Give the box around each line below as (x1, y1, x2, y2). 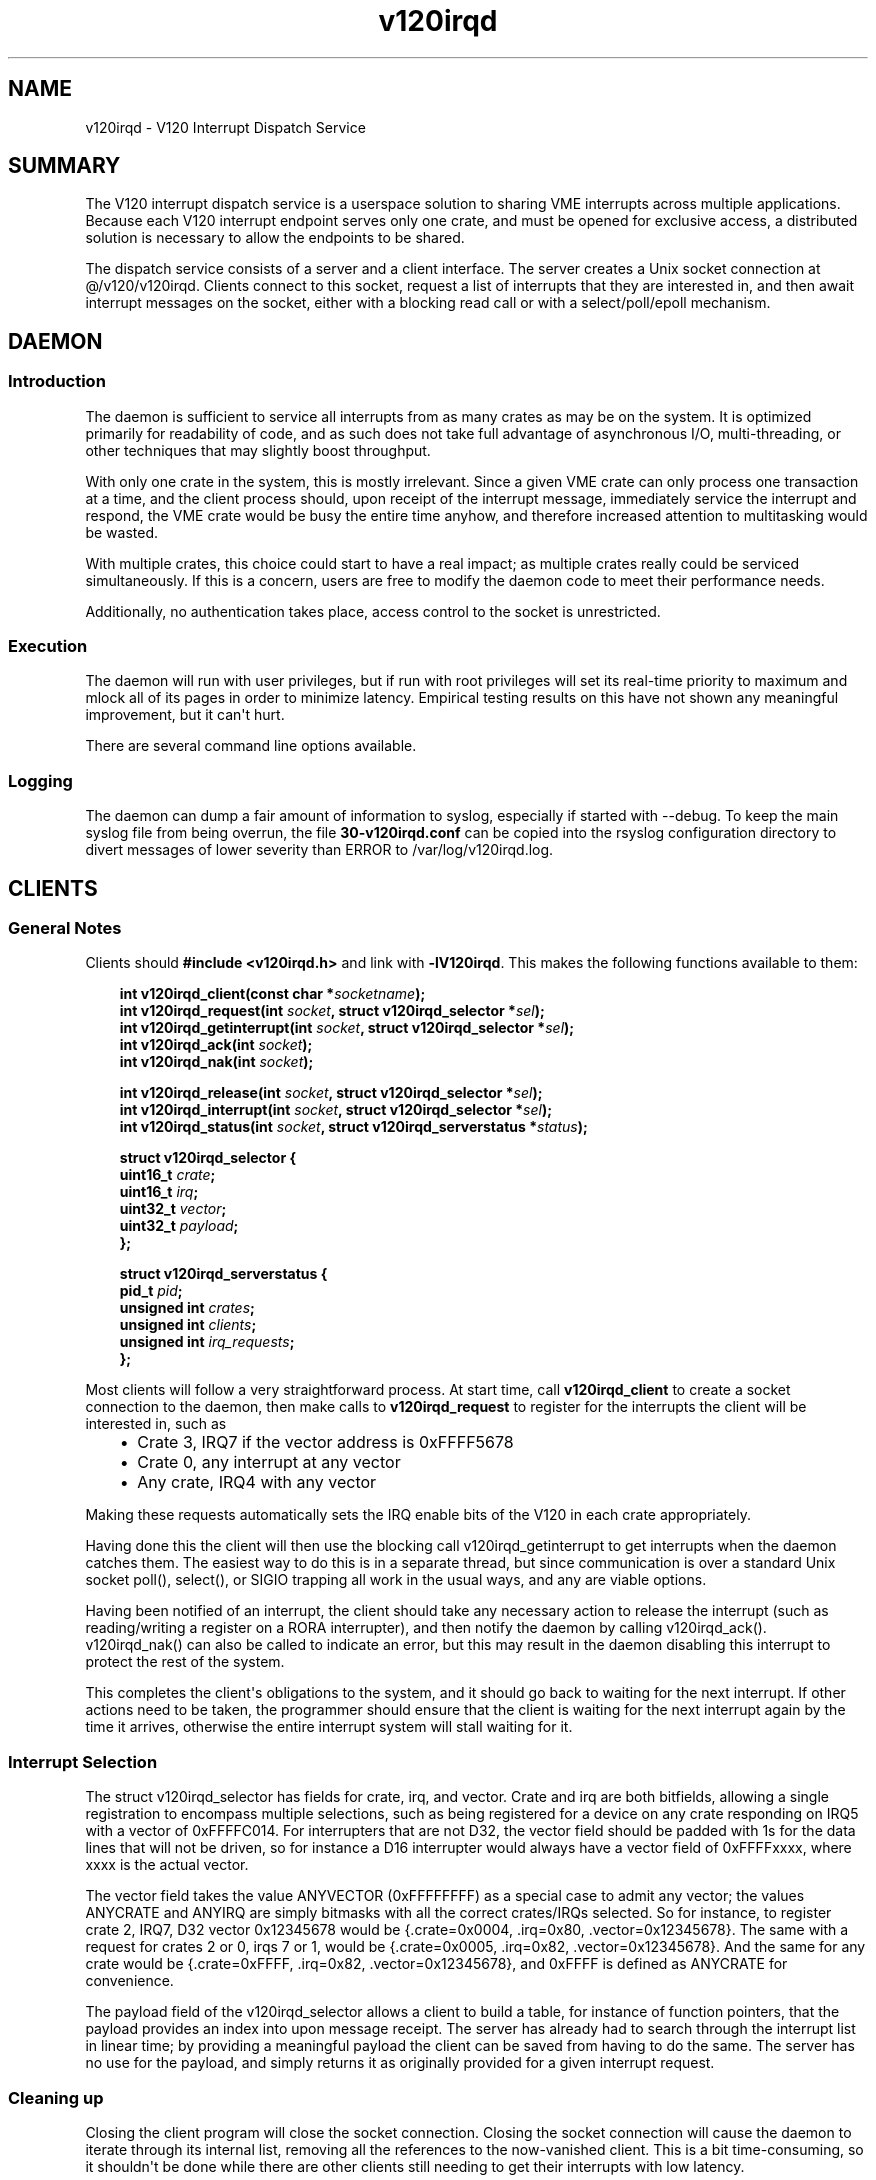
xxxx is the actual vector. (85, 1856, 249, 1874)
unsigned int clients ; (119, 1316, 257, 1334)
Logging (8, 770, 73, 791)
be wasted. (85, 523, 158, 541)
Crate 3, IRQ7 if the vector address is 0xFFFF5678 (137, 1432, 514, 1453)
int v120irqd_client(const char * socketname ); (119, 985, 426, 1003)
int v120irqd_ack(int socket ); (119, 1036, 313, 1054)
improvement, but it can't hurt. (85, 706, 285, 724)
